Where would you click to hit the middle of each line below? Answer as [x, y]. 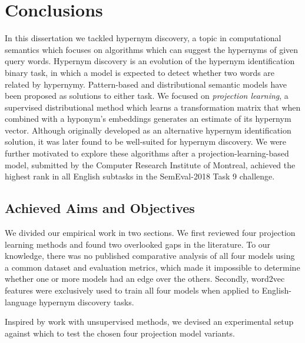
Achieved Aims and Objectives [100, 208]
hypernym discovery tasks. [87, 302]
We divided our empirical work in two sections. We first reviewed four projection [150, 233]
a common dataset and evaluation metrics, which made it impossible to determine [152, 267]
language [21, 302]
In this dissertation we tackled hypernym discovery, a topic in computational [143, 38]
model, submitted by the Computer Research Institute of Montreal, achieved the [150, 164]
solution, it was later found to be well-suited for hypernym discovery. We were [146, 141]
